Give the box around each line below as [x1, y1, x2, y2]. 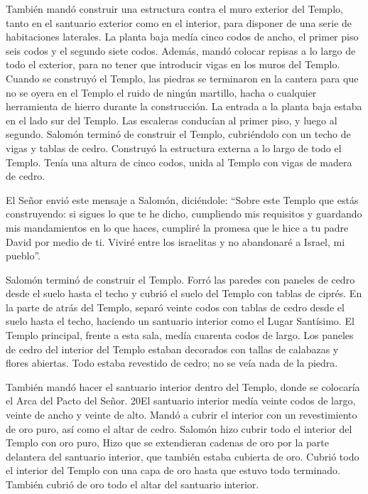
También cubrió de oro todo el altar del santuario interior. [6, 477, 259, 491]
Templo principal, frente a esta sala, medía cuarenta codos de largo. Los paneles [6, 328, 354, 343]
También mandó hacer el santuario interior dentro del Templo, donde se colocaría [6, 379, 360, 394]
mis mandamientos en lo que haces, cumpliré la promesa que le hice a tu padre [6, 220, 349, 235]
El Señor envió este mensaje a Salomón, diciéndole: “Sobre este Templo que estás [6, 192, 359, 207]
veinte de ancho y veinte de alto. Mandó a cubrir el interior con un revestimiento [6, 407, 357, 422]
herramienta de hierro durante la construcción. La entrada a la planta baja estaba [6, 99, 362, 114]
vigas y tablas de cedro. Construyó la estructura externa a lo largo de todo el [6, 140, 342, 155]
